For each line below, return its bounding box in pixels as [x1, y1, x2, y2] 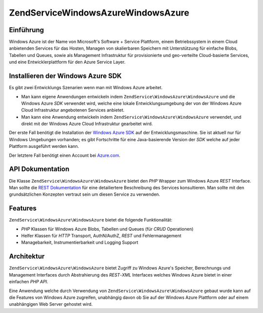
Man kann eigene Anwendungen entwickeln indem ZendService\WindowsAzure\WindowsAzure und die [21, 93, 235, 99]
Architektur [9, 252, 45, 260]
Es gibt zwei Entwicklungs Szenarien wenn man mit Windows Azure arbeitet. [9, 85, 163, 91]
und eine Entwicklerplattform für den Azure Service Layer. [9, 59, 126, 65]
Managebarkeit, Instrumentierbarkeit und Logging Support [21, 239, 138, 245]
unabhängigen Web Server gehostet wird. [9, 301, 93, 307]
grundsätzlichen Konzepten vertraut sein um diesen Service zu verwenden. [9, 191, 160, 197]
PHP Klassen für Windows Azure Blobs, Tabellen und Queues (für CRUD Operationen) [21, 226, 194, 232]
